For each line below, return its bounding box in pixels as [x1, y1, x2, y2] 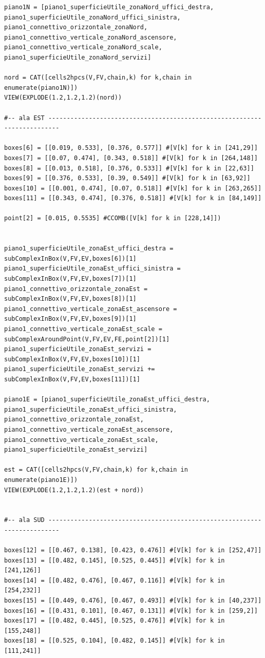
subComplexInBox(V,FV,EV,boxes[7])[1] [4, 275, 137, 283]
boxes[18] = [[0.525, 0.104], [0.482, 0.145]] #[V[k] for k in [4, 637, 225, 645]
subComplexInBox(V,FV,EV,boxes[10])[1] [4, 355, 140, 363]
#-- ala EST [4, 114, 45, 122]
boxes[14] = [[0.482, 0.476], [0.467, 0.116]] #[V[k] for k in [4, 576, 225, 584]
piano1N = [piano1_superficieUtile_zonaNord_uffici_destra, [4, 4, 214, 11]
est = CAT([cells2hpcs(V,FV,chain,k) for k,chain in [4, 466, 188, 474]
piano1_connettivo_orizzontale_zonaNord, [4, 24, 148, 31]
